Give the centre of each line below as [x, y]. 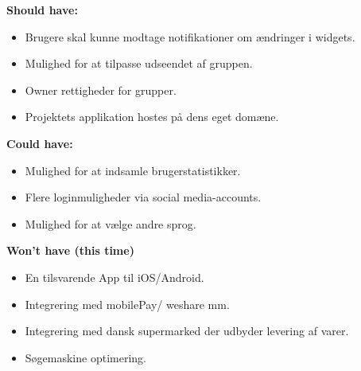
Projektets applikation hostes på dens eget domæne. [152, 117]
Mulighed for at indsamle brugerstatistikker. [133, 170]
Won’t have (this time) [70, 250]
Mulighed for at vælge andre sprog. [111, 223]
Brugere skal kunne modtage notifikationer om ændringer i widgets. [190, 36]
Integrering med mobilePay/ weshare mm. [127, 304]
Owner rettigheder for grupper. [101, 90]
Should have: [42, 10]
